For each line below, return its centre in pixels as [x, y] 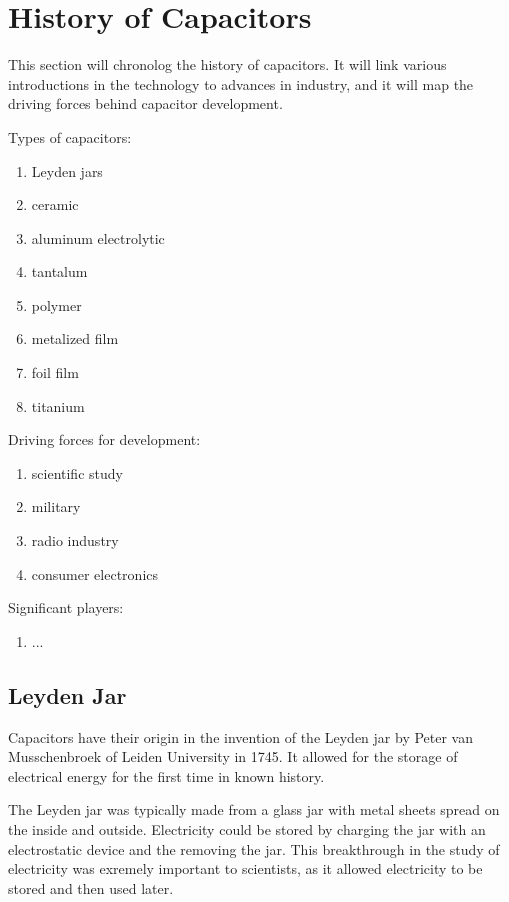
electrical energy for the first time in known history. [166, 775]
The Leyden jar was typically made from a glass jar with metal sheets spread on [254, 809]
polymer [56, 304]
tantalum [59, 271]
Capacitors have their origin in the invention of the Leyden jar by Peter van [241, 736]
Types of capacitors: [70, 136]
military [56, 506]
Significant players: [66, 607]
